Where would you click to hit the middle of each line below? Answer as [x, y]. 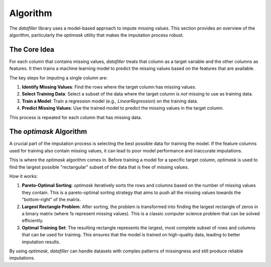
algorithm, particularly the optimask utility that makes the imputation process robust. [97, 35]
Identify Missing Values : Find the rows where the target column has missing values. [109, 87]
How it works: [24, 176]
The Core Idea [32, 50]
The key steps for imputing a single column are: [58, 77]
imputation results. [41, 242]
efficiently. [33, 221]
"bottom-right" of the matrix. [51, 200]
